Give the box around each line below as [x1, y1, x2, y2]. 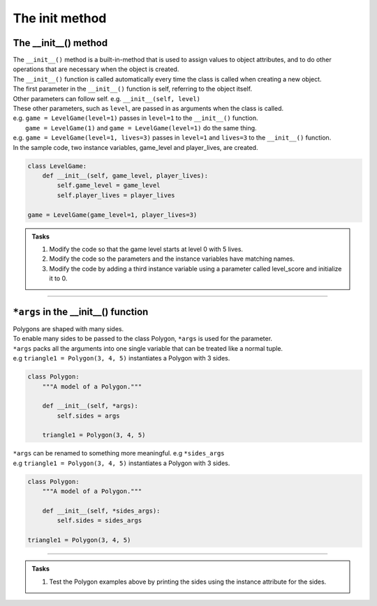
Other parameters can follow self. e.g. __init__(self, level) [13, 94, 201, 103]
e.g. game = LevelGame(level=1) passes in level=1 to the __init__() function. [13, 114, 258, 122]
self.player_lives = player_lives [57, 191, 175, 199]
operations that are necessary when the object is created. [13, 65, 179, 73]
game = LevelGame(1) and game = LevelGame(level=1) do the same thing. [25, 123, 258, 132]
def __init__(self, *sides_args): [42, 507, 161, 515]
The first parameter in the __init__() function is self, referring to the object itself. [13, 84, 253, 93]
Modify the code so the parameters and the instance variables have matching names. [49, 255, 295, 263]
